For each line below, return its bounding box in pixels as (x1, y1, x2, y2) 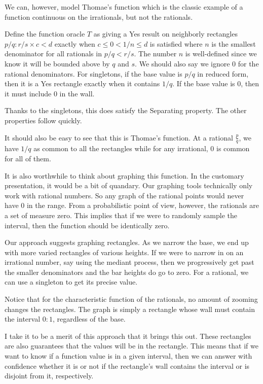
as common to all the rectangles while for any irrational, (33, 143, 208, 154)
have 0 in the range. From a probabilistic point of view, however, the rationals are (5, 200, 259, 211)
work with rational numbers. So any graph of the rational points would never (5, 190, 244, 200)
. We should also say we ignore (135, 58, 230, 68)
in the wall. (59, 88, 95, 98)
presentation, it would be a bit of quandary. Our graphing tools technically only (5, 180, 253, 191)
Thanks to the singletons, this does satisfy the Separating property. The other (5, 105, 247, 116)
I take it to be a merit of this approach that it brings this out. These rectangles (5, 330, 251, 341)
